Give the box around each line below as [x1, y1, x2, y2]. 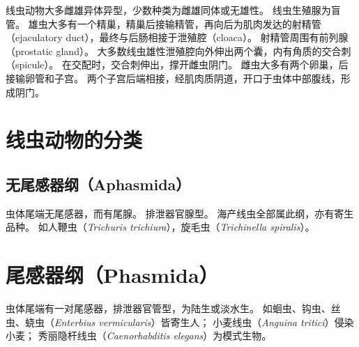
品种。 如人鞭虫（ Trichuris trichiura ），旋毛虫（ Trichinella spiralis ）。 [6, 219, 315, 234]
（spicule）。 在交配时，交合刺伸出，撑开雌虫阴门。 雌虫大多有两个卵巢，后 [6, 57, 349, 72]
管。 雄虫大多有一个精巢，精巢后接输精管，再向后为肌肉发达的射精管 [6, 16, 321, 31]
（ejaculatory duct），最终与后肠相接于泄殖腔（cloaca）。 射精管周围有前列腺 [6, 30, 349, 45]
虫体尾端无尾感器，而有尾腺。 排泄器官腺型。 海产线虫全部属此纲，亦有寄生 [6, 206, 354, 220]
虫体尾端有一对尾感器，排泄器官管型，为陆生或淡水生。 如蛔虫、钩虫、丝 [6, 301, 341, 316]
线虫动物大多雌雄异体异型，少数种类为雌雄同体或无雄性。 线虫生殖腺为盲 [6, 3, 341, 17]
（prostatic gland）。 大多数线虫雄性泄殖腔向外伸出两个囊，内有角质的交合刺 [6, 43, 351, 58]
